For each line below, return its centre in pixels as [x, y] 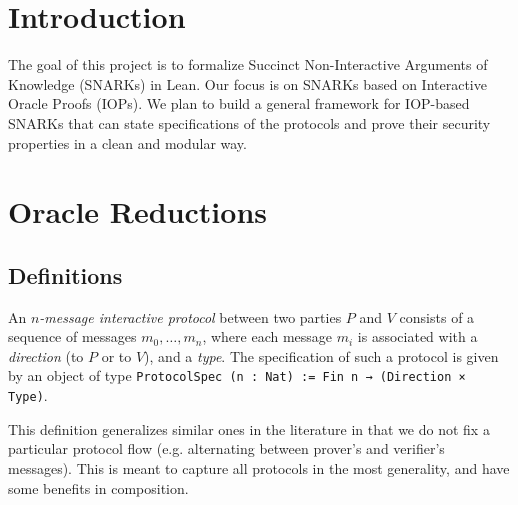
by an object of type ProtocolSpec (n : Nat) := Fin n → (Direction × [237, 375]
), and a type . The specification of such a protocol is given [321, 355]
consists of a [437, 316]
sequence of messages [72, 336]
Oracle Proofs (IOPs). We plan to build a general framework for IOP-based [239, 103]
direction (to [46, 355]
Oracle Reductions [138, 211]
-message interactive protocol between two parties [190, 316]
